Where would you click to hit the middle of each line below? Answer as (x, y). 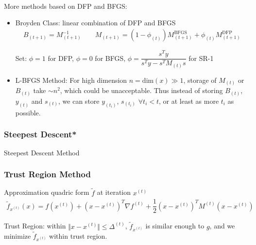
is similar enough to (175, 226)
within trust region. (78, 236)
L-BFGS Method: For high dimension (71, 80)
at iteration (114, 192)
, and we (222, 226)
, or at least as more (189, 101)
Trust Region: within (35, 226)
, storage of (200, 80)
